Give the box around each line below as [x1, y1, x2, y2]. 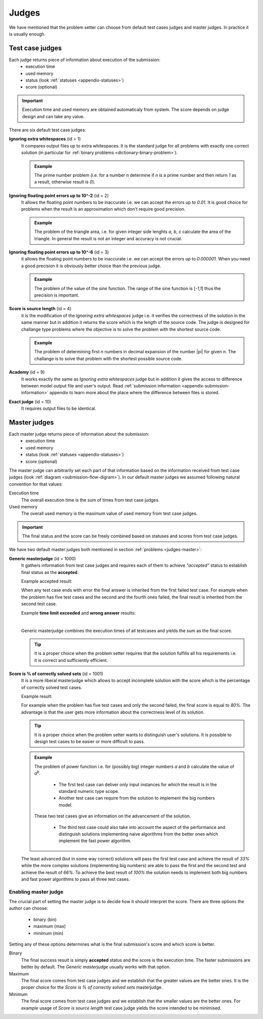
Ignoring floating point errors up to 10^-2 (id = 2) [9, 192, 109, 198]
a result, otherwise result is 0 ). [34, 179, 95, 185]
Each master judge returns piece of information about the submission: [9, 431, 150, 437]
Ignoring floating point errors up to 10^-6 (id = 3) [9, 249, 109, 255]
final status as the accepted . [21, 569, 79, 575]
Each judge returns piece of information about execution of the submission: [9, 57, 161, 63]
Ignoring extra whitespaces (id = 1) [9, 136, 81, 142]
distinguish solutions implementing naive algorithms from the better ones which [58, 831, 219, 837]
